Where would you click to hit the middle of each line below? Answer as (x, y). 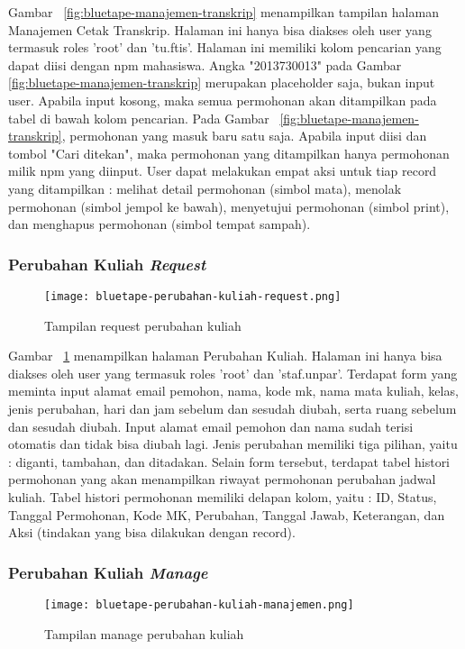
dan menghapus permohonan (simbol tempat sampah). (160, 224)
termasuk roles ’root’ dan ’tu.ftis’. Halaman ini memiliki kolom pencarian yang (225, 47)
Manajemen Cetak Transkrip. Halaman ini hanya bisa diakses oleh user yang (220, 29)
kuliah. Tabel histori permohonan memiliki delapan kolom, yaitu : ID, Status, (223, 496)
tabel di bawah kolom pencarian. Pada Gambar (139, 118)
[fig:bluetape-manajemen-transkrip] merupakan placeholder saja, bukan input (222, 82)
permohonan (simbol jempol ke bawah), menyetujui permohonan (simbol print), (229, 206)
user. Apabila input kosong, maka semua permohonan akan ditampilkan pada (223, 100)
